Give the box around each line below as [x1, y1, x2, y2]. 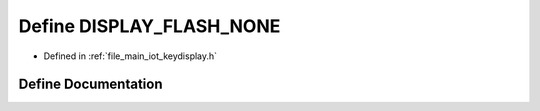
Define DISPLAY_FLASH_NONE [18, 15, 281, 37]
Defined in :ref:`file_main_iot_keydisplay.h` [43, 50, 218, 62]
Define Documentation [18, 76, 163, 93]
